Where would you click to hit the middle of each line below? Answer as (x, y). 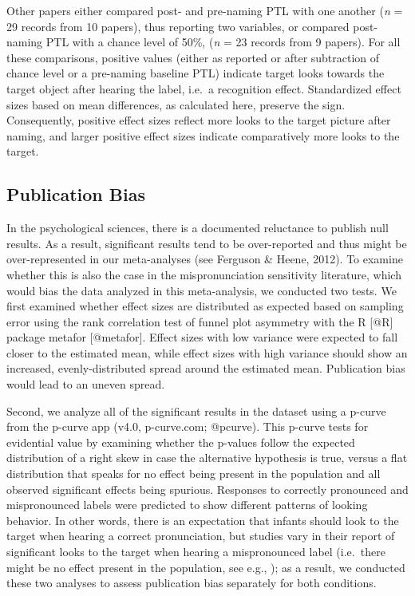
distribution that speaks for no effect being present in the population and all (194, 474)
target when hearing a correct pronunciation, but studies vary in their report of (201, 536)
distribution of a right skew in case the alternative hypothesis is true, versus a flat (207, 458)
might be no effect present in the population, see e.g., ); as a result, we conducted (206, 567)
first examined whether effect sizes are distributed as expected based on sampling (205, 306)
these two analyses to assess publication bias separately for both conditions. (192, 583)
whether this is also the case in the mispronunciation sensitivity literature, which (204, 274)
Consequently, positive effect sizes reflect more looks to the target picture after (199, 120)
